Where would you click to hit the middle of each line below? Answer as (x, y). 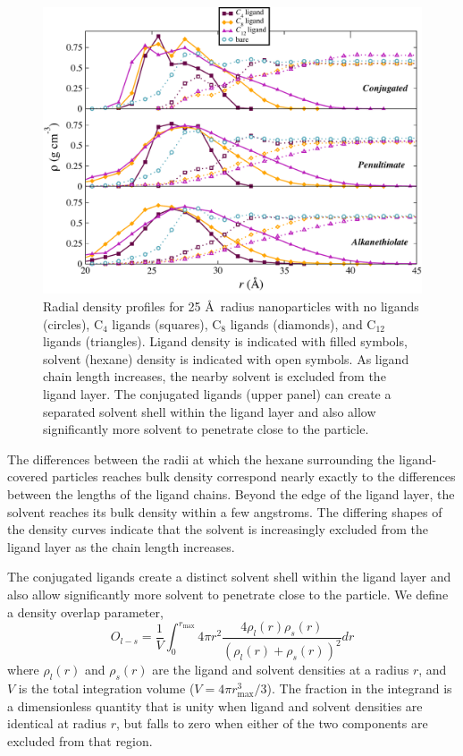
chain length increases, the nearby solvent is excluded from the (215, 376)
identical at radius (57, 723)
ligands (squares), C (167, 323)
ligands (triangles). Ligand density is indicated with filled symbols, (225, 341)
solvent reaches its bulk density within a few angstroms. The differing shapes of (225, 511)
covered (28, 476)
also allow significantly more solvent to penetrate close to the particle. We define (228, 594)
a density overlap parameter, (85, 612)
